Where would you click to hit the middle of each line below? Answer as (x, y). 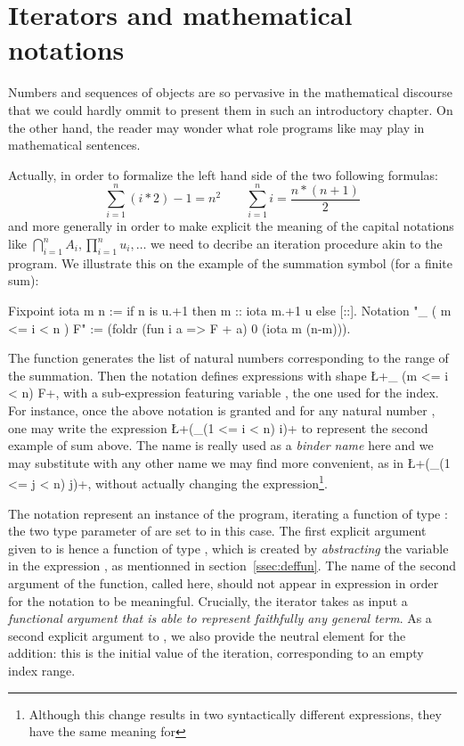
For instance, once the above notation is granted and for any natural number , (222, 410)
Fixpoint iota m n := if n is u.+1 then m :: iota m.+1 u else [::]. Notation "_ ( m (230, 310)
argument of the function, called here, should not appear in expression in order (224, 582)
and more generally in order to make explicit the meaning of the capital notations (231, 226)
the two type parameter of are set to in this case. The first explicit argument (217, 531)
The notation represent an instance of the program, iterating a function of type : (228, 513)
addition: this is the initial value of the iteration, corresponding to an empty (216, 653)
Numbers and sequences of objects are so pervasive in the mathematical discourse (230, 92)
